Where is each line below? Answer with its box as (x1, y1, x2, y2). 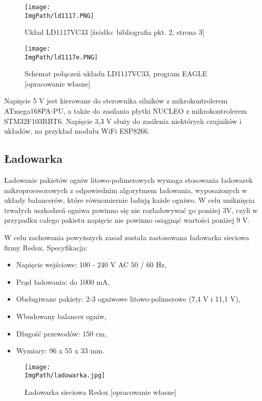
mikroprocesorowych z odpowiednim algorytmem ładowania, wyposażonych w (4, 184, 247, 195)
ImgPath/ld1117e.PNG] (25, 53, 98, 61)
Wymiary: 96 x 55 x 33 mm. (16, 345, 104, 356)
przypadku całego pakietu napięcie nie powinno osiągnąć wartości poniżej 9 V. (4, 215, 250, 225)
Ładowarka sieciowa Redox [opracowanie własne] (25, 387, 177, 397)
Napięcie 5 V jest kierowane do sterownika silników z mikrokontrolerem (4, 95, 228, 106)
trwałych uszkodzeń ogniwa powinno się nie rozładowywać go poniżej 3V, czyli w (4, 204, 258, 215)
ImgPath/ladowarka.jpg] (25, 372, 105, 379)
